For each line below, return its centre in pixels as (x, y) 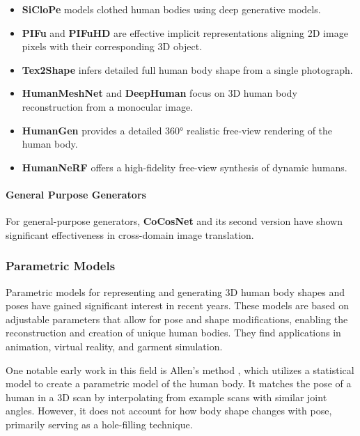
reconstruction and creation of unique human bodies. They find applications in (173, 333)
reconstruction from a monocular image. (108, 106)
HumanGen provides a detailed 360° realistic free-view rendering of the (177, 130)
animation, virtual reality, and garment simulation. (114, 346)
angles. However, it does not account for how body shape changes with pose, (169, 411)
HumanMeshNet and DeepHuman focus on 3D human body (159, 93)
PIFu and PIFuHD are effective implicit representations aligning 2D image (185, 32)
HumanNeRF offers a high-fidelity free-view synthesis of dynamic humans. (185, 167)
